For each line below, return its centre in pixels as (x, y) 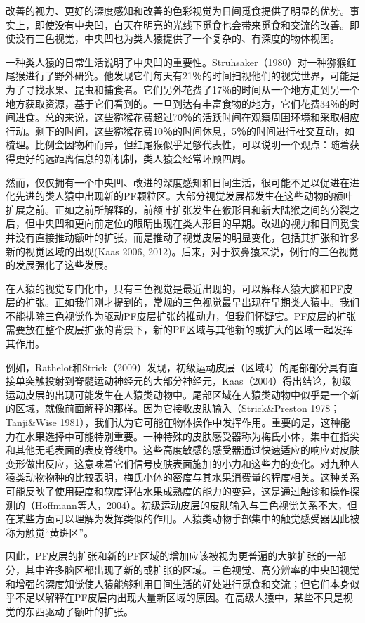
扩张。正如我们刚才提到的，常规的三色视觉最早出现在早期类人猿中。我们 (192, 302)
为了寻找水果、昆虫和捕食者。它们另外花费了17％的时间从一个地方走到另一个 (182, 89)
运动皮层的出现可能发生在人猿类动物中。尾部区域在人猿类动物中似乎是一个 (178, 394)
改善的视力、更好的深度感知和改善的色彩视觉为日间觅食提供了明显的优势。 (178, 11)
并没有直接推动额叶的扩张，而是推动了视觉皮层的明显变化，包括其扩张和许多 (182, 237)
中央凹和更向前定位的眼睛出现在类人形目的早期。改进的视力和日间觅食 (197, 223)
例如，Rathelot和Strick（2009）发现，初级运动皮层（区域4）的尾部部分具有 (177, 367)
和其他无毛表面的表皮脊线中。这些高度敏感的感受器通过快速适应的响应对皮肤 (182, 450)
